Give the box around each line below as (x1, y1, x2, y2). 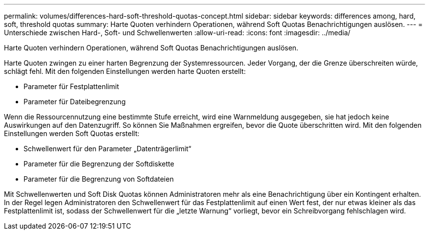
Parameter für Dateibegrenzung (24, 97, 126, 106)
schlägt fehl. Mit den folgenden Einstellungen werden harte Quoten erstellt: (4, 67, 246, 75)
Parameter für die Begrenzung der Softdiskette (24, 160, 174, 168)
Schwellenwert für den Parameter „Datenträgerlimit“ (24, 144, 191, 153)
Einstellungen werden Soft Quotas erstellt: (4, 129, 140, 138)
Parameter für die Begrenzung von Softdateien (24, 175, 174, 183)
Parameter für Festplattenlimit (24, 82, 119, 91)
